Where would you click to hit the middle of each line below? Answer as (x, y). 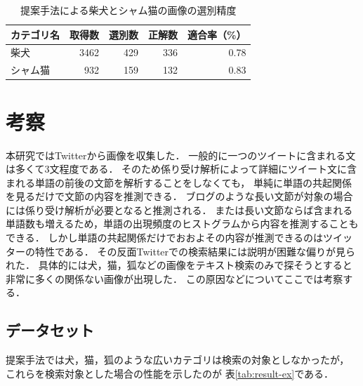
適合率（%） (217, 34)
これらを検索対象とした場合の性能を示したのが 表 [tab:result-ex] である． (170, 373)
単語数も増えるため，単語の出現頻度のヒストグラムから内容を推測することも (182, 224)
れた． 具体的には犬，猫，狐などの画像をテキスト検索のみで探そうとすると (179, 265)
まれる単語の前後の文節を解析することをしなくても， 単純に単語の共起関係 (179, 182)
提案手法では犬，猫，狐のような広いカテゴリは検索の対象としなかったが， (178, 360)
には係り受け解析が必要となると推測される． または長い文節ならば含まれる (179, 209)
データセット (50, 330)
